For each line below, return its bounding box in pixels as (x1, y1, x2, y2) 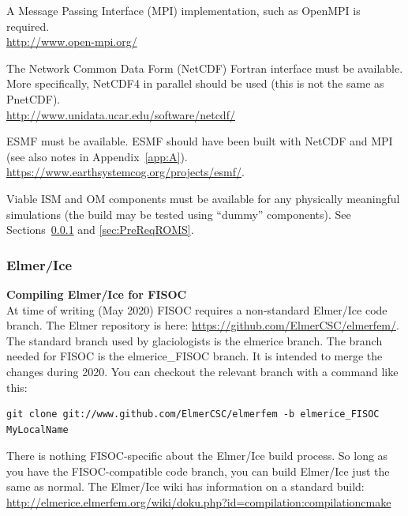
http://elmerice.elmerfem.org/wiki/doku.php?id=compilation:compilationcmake (6, 494, 391, 510)
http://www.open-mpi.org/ (6, 33, 137, 50)
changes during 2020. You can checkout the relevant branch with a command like (6, 363, 399, 379)
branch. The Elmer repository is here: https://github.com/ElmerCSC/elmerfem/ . (6, 317, 399, 333)
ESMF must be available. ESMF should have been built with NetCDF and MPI (6, 133, 393, 149)
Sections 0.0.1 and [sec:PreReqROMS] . (6, 221, 194, 238)
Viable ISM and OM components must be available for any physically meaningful (6, 190, 400, 206)
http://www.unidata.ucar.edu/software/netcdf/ (6, 106, 235, 122)
